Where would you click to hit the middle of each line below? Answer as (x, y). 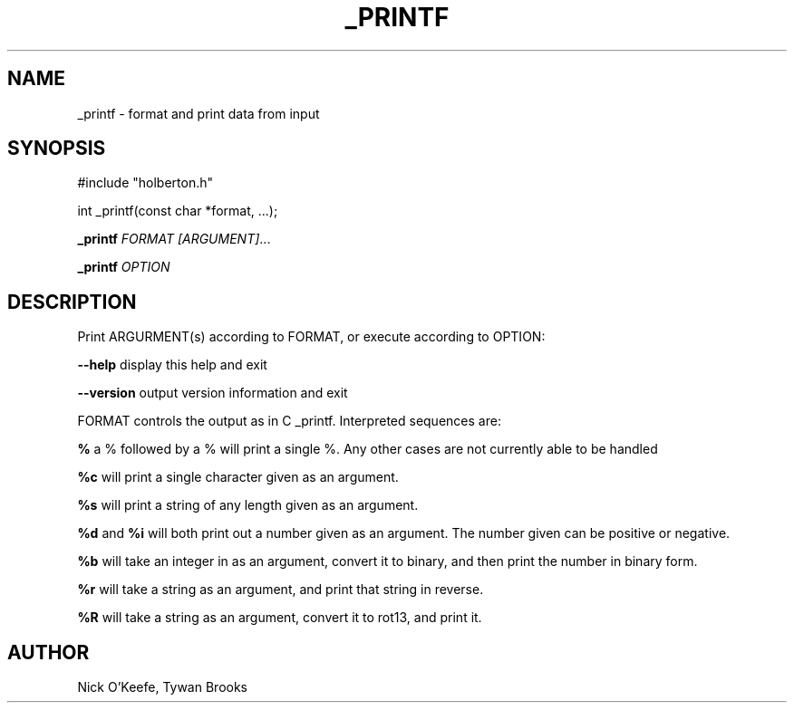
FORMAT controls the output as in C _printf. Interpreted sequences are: (289, 421)
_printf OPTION (124, 267)
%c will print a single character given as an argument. (238, 477)
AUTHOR (48, 652)
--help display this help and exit (172, 365)
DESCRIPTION (72, 302)
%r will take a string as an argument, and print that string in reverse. (281, 590)
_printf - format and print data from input (198, 113)
